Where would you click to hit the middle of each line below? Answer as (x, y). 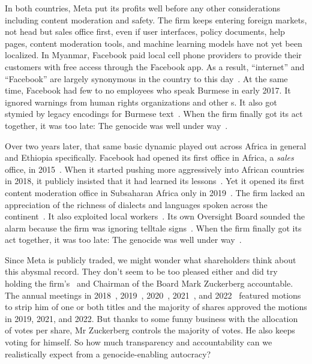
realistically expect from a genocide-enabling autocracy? (108, 354)
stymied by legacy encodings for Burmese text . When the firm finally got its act (154, 114)
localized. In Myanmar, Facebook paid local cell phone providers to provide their (153, 55)
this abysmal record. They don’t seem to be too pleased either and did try (141, 271)
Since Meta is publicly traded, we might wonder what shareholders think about (151, 259)
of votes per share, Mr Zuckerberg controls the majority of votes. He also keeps (150, 330)
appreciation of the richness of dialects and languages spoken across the (136, 204)
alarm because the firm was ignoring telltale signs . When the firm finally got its (153, 228)
